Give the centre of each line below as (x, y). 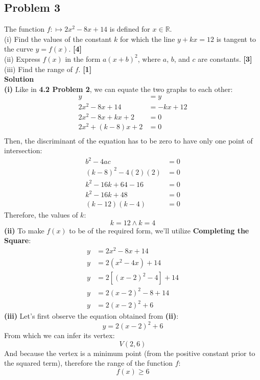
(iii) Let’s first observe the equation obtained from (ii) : (91, 316)
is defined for (130, 29)
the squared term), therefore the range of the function (89, 363)
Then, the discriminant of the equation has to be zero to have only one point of (128, 140)
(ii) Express (22, 58)
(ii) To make (24, 230)
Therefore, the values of (41, 215)
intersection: (23, 150)
